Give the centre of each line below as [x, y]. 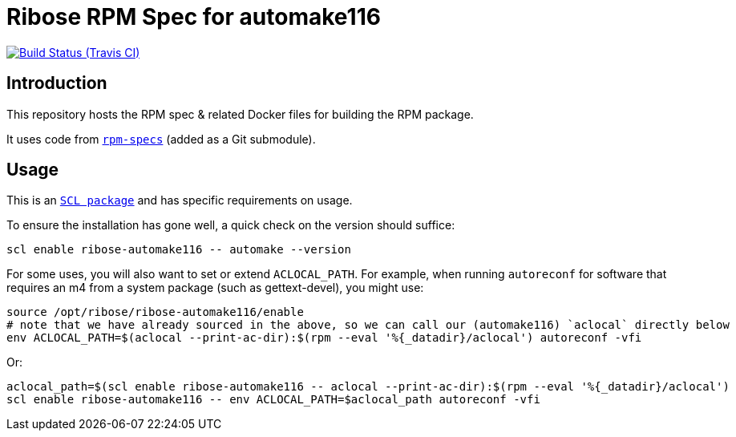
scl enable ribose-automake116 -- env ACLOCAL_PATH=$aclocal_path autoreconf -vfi [273, 400]
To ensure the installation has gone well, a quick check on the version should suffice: [231, 225]
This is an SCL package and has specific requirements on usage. [180, 200]
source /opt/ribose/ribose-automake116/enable [155, 312]
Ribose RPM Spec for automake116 [194, 17]
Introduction [57, 83]
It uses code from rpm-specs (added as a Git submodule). [161, 139]
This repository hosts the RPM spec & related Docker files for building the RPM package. [240, 114]
